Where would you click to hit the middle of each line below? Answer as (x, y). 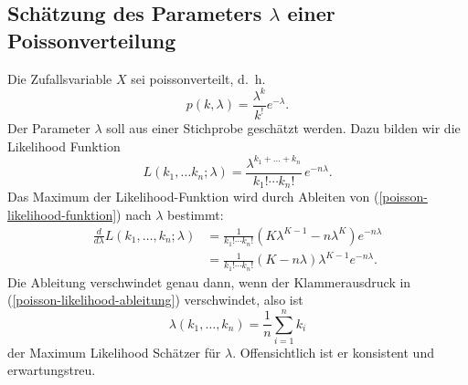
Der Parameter (49, 128)
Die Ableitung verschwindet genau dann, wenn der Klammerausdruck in (209, 281)
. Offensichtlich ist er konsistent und (333, 352)
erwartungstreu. (52, 370)
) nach (134, 214)
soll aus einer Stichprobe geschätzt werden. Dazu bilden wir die (283, 128)
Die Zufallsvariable (60, 78)
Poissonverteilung (92, 40)
